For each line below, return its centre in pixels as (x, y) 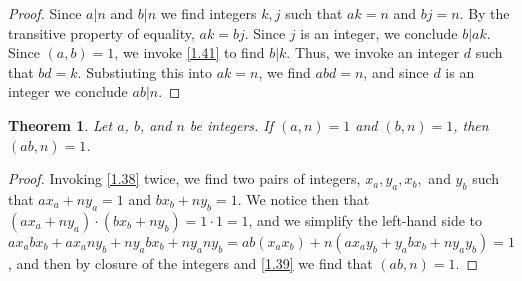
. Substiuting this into (144, 71)
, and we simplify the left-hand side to (365, 219)
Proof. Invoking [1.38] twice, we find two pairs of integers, (184, 178)
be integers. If (231, 124)
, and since (396, 71)
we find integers (208, 13)
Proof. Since (45, 13)
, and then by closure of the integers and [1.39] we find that (190, 262)
